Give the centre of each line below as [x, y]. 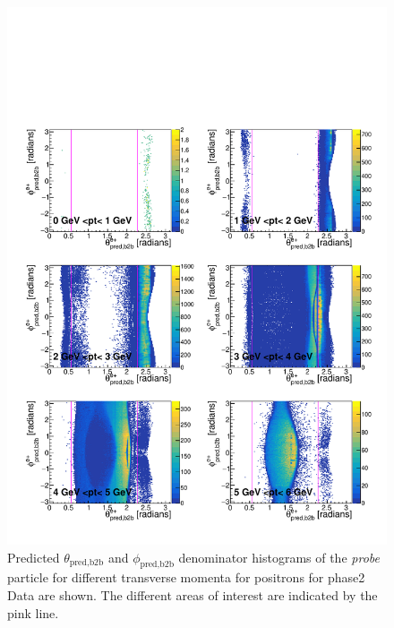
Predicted [34, 557]
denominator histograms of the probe [279, 557]
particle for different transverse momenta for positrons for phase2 [186, 577]
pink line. [33, 612]
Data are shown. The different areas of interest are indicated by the [193, 594]
